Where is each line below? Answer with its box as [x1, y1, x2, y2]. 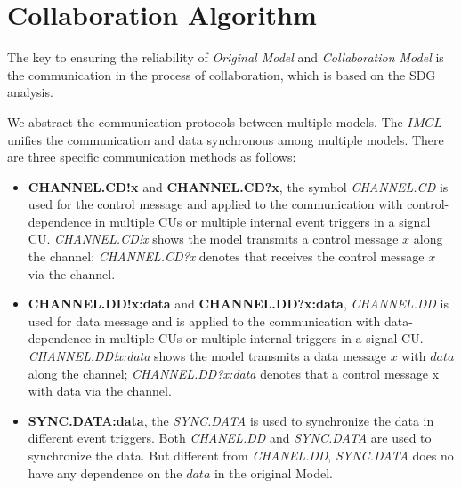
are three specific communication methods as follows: [7, 148, 296, 166]
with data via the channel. [28, 381, 172, 400]
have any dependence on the [28, 463, 182, 482]
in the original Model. [214, 463, 334, 482]
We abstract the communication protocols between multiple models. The [7, 112, 403, 131]
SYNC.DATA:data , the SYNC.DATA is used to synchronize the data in [28, 411, 434, 429]
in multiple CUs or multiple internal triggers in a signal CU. [94, 329, 424, 348]
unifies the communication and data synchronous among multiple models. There [7, 130, 444, 148]
